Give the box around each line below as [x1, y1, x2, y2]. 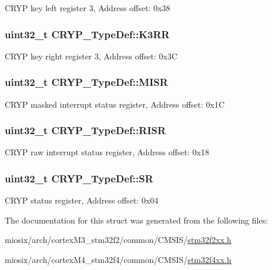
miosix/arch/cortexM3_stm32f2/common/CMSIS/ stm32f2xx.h [5, 234, 231, 246]
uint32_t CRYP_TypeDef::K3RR [5, 26, 170, 41]
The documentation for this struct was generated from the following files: [5, 214, 268, 226]
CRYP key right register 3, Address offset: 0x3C [5, 49, 178, 62]
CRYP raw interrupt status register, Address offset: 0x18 [5, 146, 209, 158]
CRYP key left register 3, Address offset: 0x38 [5, 2, 170, 14]
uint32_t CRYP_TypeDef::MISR [5, 75, 168, 89]
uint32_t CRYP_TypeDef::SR [5, 171, 153, 185]
